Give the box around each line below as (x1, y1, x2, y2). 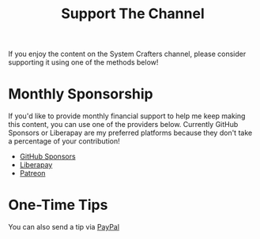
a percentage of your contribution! (8, 136, 120, 146)
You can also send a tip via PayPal (8, 222, 120, 232)
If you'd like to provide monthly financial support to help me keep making (8, 111, 246, 121)
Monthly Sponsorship (8, 85, 154, 103)
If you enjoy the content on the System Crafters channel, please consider (8, 49, 247, 59)
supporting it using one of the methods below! (8, 58, 159, 67)
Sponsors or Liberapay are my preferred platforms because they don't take (8, 128, 253, 138)
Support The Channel (60, 5, 205, 23)
